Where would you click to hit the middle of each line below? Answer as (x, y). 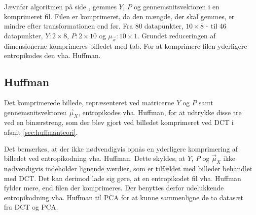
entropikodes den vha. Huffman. (52, 55)
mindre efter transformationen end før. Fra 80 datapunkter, (94, 26)
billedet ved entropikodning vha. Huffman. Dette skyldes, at (95, 158)
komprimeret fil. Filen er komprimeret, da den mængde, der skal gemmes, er (119, 16)
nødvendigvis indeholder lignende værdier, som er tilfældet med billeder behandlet (128, 168)
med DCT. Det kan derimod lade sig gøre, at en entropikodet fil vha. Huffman (123, 178)
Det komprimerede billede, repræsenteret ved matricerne (89, 102)
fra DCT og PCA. (31, 207)
